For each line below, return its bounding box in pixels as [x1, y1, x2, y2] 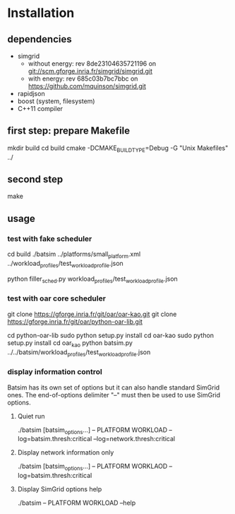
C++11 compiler [17, 105, 64, 112]
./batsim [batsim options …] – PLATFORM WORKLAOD [17, 462, 168, 472]
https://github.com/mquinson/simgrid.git [28, 82, 147, 90]
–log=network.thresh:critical [93, 435, 175, 443]
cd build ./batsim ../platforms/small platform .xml [7, 250, 141, 259]
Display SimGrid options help [17, 485, 102, 493]
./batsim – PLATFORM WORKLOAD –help [17, 498, 136, 507]
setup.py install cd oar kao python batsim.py [7, 338, 133, 349]
